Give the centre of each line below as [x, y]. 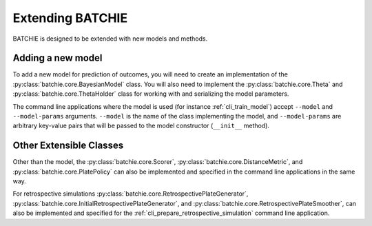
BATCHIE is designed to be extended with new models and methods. [110, 39]
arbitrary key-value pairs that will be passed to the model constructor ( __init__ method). [141, 126]
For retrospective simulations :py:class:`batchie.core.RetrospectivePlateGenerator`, [131, 194]
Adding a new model [58, 58]
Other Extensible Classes [68, 146]
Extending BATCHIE [70, 18]
